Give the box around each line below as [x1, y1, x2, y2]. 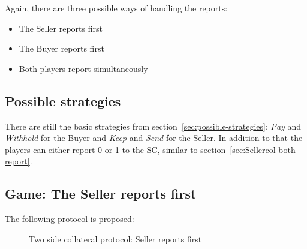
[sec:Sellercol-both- [230, 143, 299, 155]
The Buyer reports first [19, 42, 104, 55]
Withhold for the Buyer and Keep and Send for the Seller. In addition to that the [5, 131, 303, 144]
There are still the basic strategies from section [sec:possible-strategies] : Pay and [5, 119, 302, 132]
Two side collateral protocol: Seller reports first [29, 232, 202, 245]
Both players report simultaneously [19, 62, 148, 74]
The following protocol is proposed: [5, 212, 134, 225]
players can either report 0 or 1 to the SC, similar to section [5, 143, 226, 155]
